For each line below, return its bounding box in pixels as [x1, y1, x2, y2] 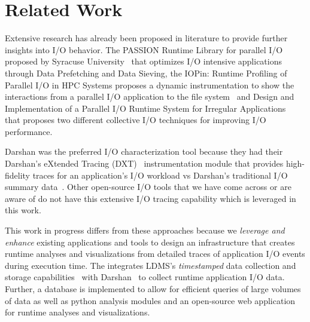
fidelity [5, 168, 31, 181]
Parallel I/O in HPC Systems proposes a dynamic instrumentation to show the [5, 78, 294, 91]
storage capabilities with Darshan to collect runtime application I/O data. [5, 271, 285, 283]
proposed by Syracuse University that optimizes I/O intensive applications [5, 55, 282, 68]
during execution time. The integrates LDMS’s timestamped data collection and [5, 259, 296, 271]
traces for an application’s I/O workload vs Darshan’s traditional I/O [32, 168, 288, 181]
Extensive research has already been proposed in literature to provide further [5, 32, 288, 44]
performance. [5, 125, 53, 137]
